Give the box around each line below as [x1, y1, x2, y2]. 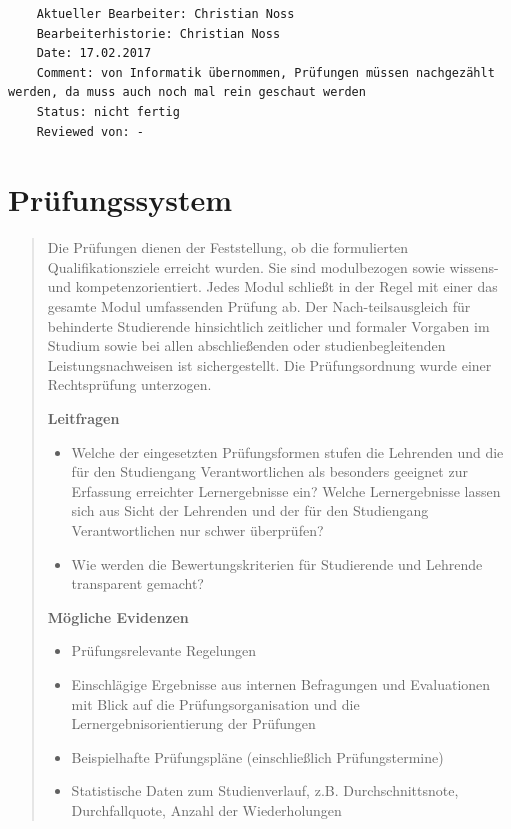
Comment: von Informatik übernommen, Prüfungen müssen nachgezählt [36, 65, 495, 80]
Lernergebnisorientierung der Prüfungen [71, 713, 316, 734]
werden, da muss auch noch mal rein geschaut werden [8, 85, 366, 100]
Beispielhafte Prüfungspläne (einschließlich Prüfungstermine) [71, 746, 444, 767]
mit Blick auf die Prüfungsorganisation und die [71, 693, 360, 714]
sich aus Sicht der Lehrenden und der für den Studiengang [71, 500, 429, 521]
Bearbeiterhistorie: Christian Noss [36, 26, 281, 41]
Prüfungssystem [8, 179, 233, 220]
